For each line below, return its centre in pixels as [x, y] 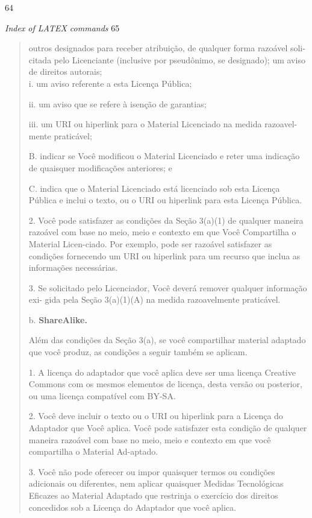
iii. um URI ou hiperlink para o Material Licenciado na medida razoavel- [163, 124]
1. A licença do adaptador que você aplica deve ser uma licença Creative [162, 372]
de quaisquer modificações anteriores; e [100, 167]
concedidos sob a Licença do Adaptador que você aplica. [132, 507]
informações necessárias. [73, 267]
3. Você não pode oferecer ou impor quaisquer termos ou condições [152, 471]
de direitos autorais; [65, 71]
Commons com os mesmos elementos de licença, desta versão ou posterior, [165, 384]
